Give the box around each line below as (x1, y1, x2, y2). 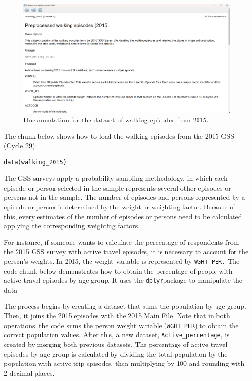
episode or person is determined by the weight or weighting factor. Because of (4, 201, 235, 211)
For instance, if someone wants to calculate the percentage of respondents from (4, 237, 239, 247)
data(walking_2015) (4, 158, 67, 166)
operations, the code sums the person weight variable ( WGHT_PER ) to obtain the (4, 320, 239, 330)
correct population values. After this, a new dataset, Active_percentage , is (4, 329, 230, 340)
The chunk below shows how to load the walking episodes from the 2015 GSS (4, 131, 234, 141)
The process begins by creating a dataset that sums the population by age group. (4, 301, 246, 311)
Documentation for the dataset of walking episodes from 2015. (23, 114, 209, 124)
